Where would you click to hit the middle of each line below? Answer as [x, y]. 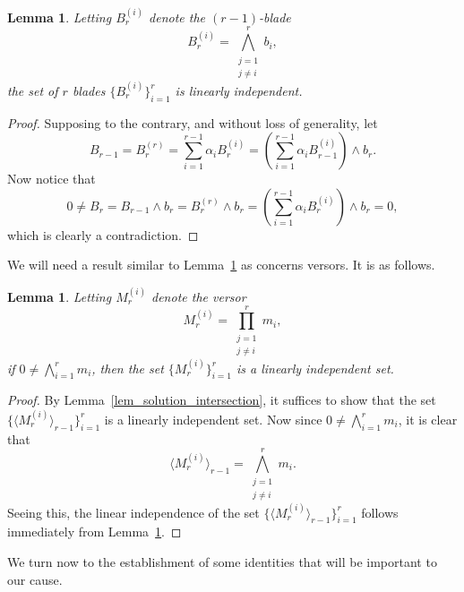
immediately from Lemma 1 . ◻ [95, 532]
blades [89, 90]
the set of [33, 90]
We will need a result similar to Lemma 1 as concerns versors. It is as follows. [221, 265]
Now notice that [52, 179]
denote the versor [199, 296]
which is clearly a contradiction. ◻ [103, 234]
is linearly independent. [239, 90]
